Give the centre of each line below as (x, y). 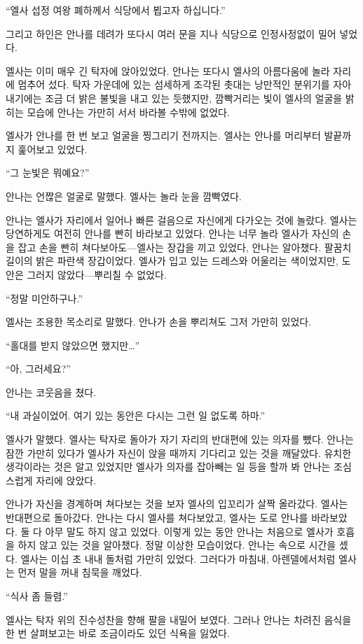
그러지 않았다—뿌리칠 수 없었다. (97, 274)
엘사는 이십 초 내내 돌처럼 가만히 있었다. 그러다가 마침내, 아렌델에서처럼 (178, 558)
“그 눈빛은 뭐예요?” (48, 173)
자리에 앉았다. (66, 480)
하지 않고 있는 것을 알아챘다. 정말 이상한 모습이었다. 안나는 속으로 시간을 (177, 545)
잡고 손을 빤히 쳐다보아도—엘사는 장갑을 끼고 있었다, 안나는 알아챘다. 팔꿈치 (185, 247)
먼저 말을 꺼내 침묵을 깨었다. (80, 572)
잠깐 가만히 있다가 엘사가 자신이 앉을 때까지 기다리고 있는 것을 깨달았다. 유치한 (179, 453)
